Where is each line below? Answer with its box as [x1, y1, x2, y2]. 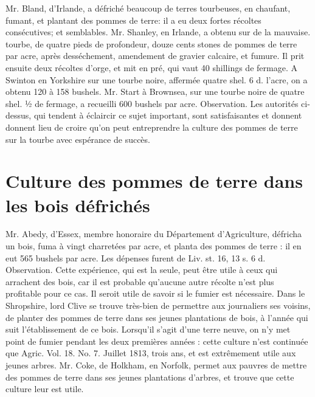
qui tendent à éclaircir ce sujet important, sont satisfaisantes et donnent [33, 109, 302, 122]
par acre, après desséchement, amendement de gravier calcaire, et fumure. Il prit [5, 49, 305, 62]
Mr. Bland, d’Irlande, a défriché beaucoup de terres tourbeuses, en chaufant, [5, 2, 291, 14]
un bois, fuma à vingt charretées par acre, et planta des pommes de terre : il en [5, 240, 302, 252]
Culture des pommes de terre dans [5, 168, 303, 193]
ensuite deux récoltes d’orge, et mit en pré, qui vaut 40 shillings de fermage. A [5, 61, 297, 74]
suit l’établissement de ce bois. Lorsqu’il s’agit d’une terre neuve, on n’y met [5, 323, 291, 336]
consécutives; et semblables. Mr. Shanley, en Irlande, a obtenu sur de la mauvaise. [5, 26, 311, 38]
